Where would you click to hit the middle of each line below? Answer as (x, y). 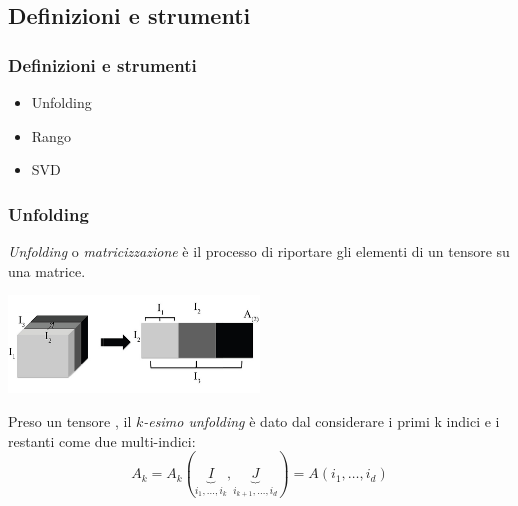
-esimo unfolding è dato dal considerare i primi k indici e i (321, 421)
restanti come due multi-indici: (102, 440)
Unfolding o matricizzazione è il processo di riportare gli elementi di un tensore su (259, 251)
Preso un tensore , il (70, 421)
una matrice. (47, 270)
